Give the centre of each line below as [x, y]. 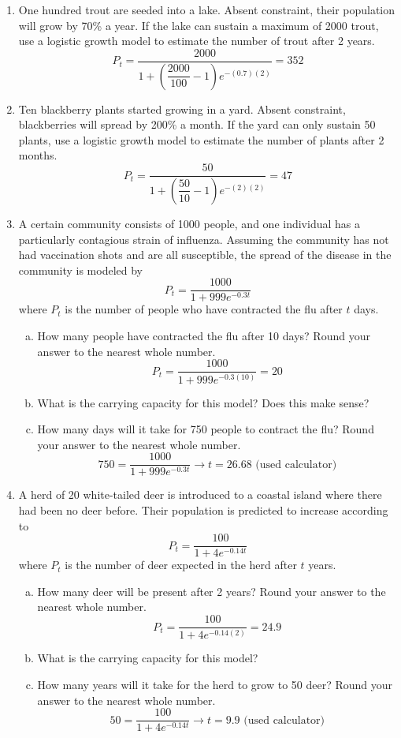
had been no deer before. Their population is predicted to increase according [203, 510]
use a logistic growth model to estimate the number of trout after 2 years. [197, 41]
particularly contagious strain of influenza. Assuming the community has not [204, 239]
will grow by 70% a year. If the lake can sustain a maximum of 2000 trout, [199, 25]
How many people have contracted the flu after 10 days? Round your [204, 335]
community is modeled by [80, 270]
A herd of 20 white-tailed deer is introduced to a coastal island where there [200, 494]
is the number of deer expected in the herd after [181, 565]
